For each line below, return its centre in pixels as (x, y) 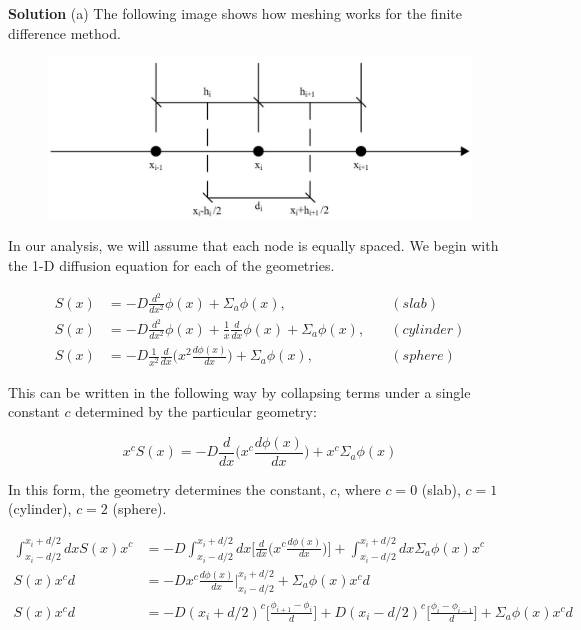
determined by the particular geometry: (196, 411)
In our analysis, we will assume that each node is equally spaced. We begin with (253, 245)
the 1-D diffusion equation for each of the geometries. (171, 265)
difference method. (64, 32)
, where (358, 488)
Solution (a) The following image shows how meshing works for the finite (235, 13)
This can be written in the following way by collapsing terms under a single (239, 391)
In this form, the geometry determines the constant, (167, 488)
